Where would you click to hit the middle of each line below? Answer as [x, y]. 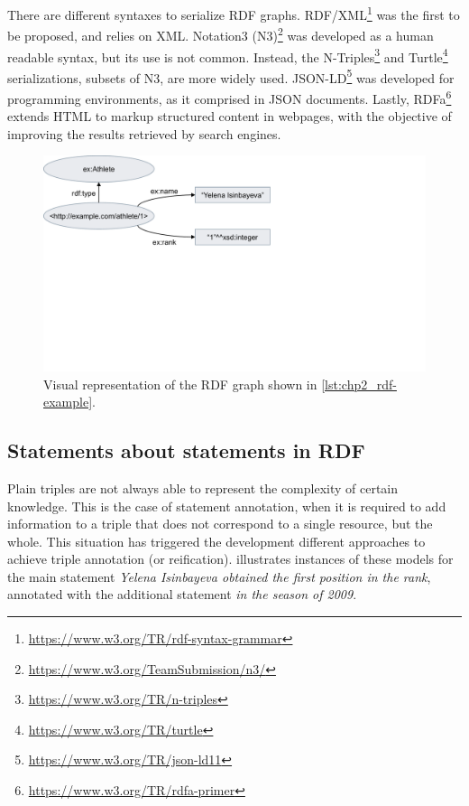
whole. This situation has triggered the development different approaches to [216, 541]
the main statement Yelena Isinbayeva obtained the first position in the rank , [219, 576]
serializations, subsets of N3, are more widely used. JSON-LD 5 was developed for [231, 76]
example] [68, 402]
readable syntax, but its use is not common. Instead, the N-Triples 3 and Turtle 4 [228, 55]
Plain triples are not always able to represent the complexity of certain [203, 487]
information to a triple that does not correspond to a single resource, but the [220, 524]
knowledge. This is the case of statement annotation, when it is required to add [227, 506]
